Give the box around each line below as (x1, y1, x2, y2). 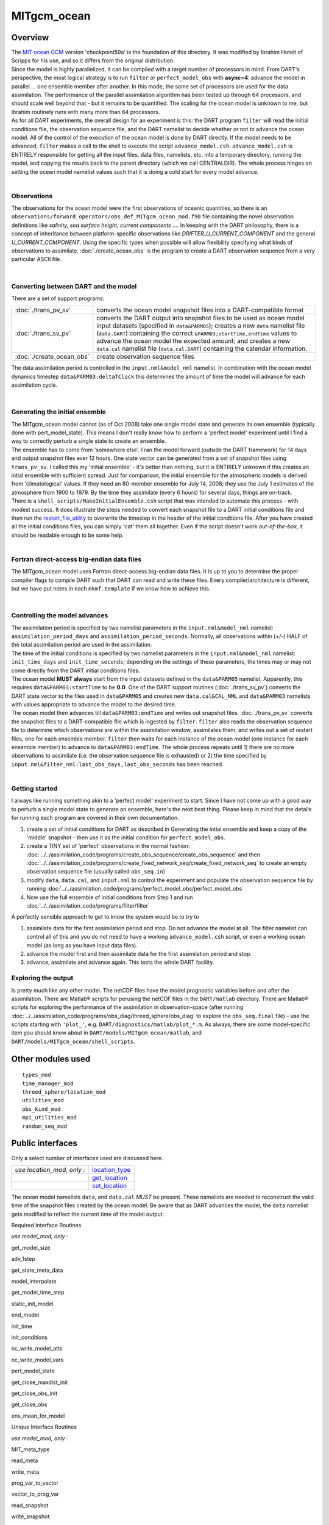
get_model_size (11, 1244, 51, 1251)
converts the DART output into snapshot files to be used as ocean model (96, 314, 305, 323)
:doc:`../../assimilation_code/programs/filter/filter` (26, 902, 150, 910)
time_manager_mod (22, 1080, 74, 1087)
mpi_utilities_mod (22, 1114, 77, 1121)
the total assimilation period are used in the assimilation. (11, 641, 152, 648)
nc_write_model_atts (11, 1345, 63, 1352)
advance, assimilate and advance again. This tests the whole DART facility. (26, 958, 214, 966)
